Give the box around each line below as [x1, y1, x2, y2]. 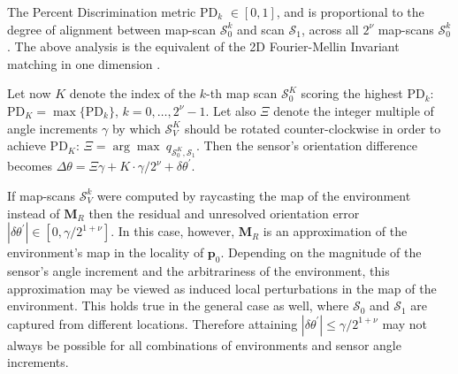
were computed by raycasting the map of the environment [96, 186, 411, 204]
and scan [237, 19, 285, 38]
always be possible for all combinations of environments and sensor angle [7, 335, 401, 354]
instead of [7, 203, 60, 222]
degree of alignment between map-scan [7, 19, 217, 38]
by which [111, 118, 161, 137]
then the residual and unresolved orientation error [88, 203, 360, 222]
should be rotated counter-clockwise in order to [185, 118, 441, 137]
